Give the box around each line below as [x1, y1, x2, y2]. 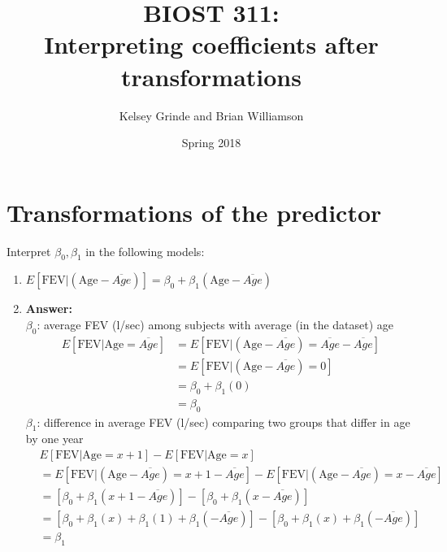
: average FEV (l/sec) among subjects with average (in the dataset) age [37, 316, 394, 333]
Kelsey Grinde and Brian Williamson [119, 106, 304, 124]
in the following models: [85, 242, 205, 259]
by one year [25, 430, 84, 447]
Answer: [25, 300, 72, 317]
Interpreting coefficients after [44, 28, 379, 61]
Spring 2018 [181, 134, 241, 151]
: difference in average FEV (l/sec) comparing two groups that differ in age [37, 413, 410, 430]
